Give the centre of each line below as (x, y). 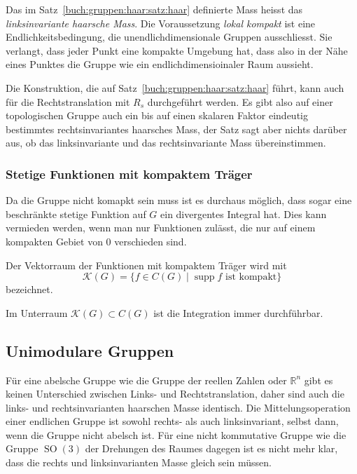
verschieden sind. (150, 241)
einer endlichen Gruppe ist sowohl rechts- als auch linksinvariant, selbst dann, (172, 421)
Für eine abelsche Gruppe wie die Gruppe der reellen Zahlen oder (146, 380)
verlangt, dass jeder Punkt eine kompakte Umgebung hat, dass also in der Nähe (177, 50)
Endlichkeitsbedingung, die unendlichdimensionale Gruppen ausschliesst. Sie (169, 37)
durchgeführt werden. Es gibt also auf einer (240, 101)
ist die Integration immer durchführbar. (238, 312)
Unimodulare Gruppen (90, 350)
